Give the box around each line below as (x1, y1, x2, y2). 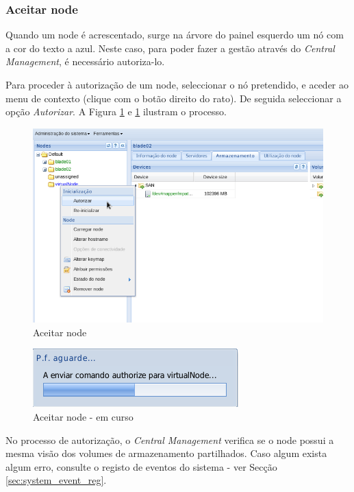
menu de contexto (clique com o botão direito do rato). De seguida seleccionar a (5, 91, 342, 105)
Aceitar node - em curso (33, 410, 134, 424)
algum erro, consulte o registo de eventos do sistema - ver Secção (5, 459, 277, 473)
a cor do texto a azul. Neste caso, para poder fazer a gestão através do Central (5, 40, 335, 55)
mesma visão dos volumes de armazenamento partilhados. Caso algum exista (5, 446, 327, 460)
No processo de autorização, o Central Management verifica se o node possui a (5, 432, 334, 447)
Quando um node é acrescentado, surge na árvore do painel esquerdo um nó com (5, 27, 344, 42)
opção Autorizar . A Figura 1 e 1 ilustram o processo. (5, 104, 227, 119)
